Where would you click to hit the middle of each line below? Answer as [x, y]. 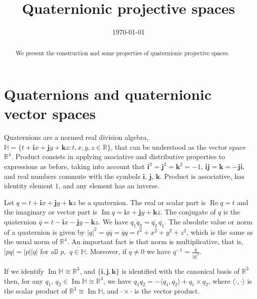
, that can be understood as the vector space [178, 147]
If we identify [24, 271]
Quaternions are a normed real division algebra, [76, 137]
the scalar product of [36, 291]
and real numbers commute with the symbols [72, 176]
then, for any [24, 280]
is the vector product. [167, 291]
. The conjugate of [188, 212]
